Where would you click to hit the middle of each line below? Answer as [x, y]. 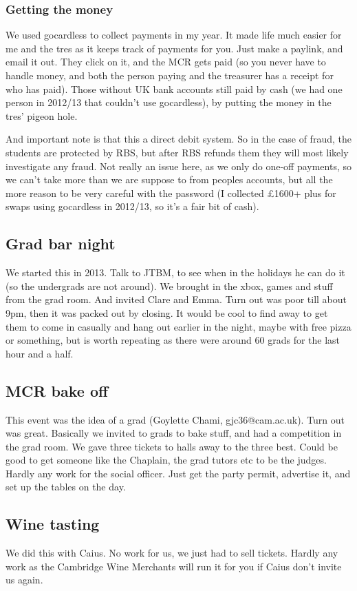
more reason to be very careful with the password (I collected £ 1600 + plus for [171, 193]
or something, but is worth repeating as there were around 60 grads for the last [173, 340]
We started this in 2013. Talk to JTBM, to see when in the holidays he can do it [175, 272]
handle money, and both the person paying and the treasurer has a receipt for [170, 75]
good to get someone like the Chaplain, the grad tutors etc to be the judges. [166, 460]
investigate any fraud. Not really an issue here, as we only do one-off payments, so [178, 166]
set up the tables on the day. [66, 487]
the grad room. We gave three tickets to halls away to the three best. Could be [172, 446]
